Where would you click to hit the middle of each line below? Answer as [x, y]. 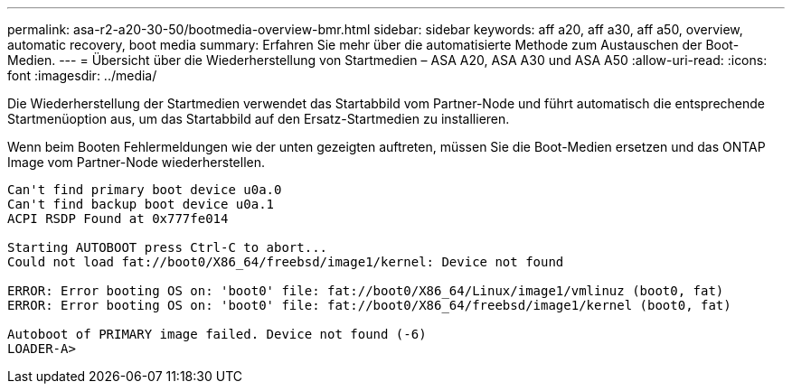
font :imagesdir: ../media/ [82, 75]
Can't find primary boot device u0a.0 [145, 190]
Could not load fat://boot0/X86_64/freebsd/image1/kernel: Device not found [286, 262]
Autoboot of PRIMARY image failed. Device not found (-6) [217, 334]
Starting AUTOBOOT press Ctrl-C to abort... [168, 247]
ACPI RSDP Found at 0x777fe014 [118, 219]
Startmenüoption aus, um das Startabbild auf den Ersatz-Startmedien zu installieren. [259, 119]
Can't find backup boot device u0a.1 [141, 204]
